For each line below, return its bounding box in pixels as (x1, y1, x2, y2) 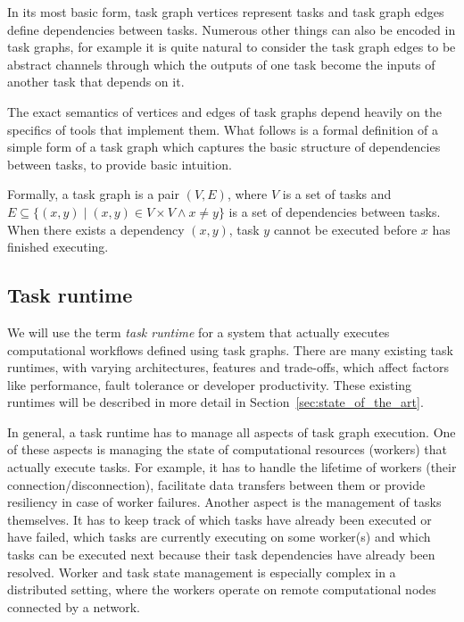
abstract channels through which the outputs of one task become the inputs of (7, 54, 435, 73)
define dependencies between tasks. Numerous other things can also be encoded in (7, 20, 456, 38)
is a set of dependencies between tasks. (228, 202, 441, 220)
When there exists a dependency (7, 220, 185, 238)
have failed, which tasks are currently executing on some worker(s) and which (7, 527, 431, 546)
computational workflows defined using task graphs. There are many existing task (7, 340, 453, 359)
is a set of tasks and (282, 185, 392, 203)
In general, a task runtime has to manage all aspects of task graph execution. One (7, 422, 456, 441)
